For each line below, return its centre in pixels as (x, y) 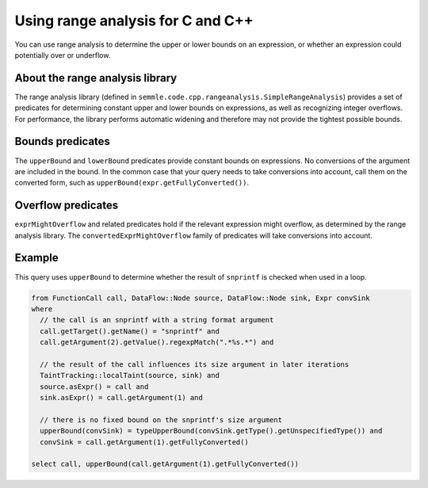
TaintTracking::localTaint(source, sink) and (130, 376)
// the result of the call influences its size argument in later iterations (195, 364)
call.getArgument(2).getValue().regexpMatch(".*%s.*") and (157, 342)
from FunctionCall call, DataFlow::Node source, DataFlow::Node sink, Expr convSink (201, 298)
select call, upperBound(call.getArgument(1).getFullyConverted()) (165, 464)
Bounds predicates (63, 141)
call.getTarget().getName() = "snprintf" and (130, 331)
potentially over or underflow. (63, 55)
